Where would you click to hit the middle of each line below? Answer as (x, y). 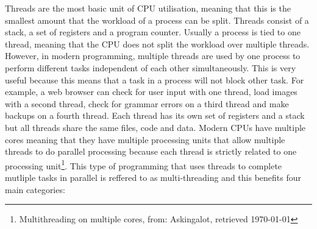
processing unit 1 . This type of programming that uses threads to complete (144, 164)
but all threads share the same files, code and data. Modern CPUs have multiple (155, 127)
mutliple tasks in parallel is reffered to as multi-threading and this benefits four (153, 177)
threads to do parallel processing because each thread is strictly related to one (151, 151)
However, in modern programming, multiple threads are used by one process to (153, 56)
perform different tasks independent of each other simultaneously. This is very (151, 67)
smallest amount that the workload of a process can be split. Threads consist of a (157, 20)
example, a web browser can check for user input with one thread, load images (151, 92)
